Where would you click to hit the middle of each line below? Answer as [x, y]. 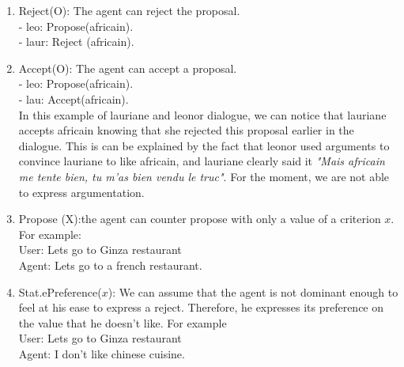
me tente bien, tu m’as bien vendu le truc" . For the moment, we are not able [204, 176]
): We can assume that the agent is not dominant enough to [253, 291]
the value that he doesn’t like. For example [123, 322]
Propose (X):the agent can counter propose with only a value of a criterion [200, 219]
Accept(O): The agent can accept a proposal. [128, 68]
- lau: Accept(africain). [74, 98]
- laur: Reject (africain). [76, 42]
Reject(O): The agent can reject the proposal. [129, 10]
